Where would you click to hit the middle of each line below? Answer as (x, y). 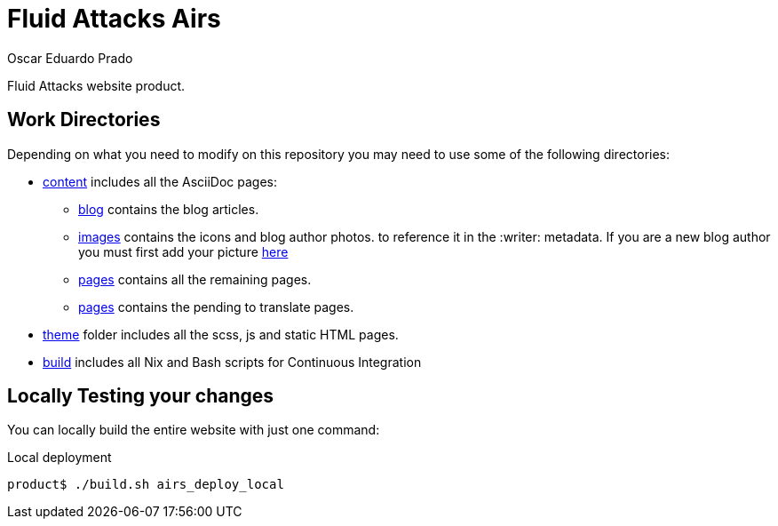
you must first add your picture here (183, 251)
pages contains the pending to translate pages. (216, 307)
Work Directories (84, 120)
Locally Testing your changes (141, 396)
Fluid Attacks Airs (114, 19)
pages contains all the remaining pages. (195, 279)
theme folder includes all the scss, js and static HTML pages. (221, 334)
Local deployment (60, 458)
